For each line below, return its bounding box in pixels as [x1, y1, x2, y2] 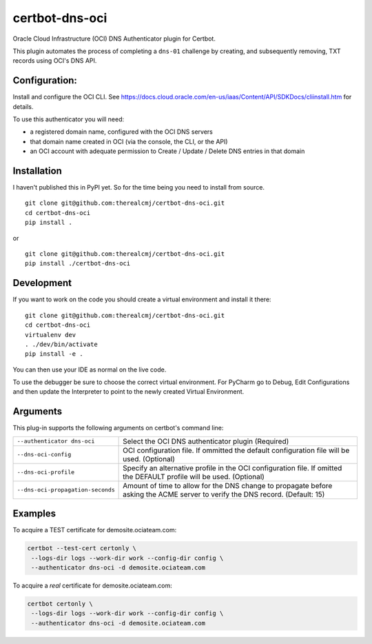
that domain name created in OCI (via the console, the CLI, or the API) [30, 137, 228, 145]
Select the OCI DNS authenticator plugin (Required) [123, 436, 289, 446]
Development [12, 277, 72, 289]
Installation [12, 165, 62, 177]
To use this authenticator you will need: [12, 115, 125, 123]
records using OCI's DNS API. [12, 57, 97, 65]
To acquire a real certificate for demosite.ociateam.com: [12, 581, 172, 590]
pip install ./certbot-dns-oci [25, 259, 131, 268]
